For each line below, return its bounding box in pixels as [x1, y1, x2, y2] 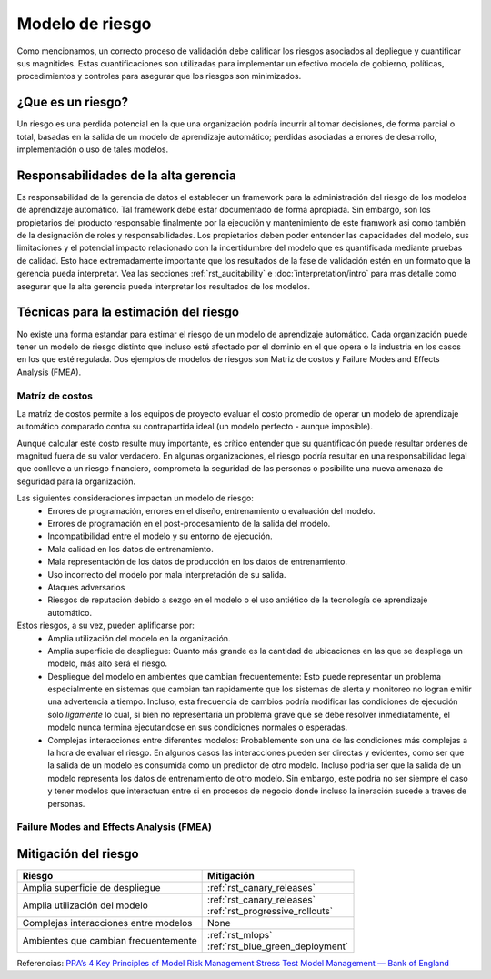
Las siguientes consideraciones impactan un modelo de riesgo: [16, 492, 254, 504]
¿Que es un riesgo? [16, 95, 129, 110]
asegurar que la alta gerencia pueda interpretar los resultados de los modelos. [16, 280, 311, 291]
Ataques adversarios [47, 581, 125, 592]
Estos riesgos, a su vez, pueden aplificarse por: [16, 620, 195, 631]
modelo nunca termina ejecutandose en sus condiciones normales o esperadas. [47, 722, 348, 732]
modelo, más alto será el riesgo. [47, 658, 168, 669]
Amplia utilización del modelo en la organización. [47, 632, 231, 643]
